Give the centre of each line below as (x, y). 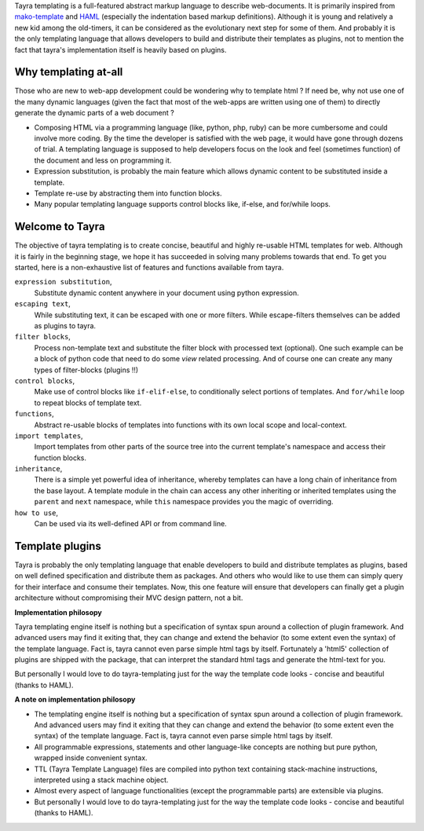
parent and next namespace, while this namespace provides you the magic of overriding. (184, 502)
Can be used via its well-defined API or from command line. (130, 524)
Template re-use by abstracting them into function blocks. (128, 193)
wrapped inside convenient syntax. (91, 758)
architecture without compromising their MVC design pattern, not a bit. (129, 598)
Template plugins (58, 546)
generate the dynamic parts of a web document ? (94, 113)
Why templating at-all (69, 72)
